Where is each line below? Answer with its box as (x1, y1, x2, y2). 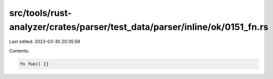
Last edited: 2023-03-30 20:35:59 (9, 39, 80, 45)
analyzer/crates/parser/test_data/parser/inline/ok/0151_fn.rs (9, 21, 269, 32)
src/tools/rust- (9, 7, 72, 18)
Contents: (9, 48, 29, 54)
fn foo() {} (19, 61, 49, 67)
